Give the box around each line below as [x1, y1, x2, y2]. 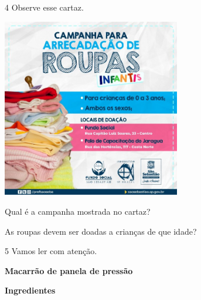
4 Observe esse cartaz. [5, 1, 84, 13]
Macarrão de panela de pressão [5, 264, 133, 276]
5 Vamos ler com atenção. [5, 245, 97, 257]
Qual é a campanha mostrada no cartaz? [5, 205, 151, 217]
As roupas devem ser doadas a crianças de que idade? [5, 225, 197, 237]
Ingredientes [5, 284, 56, 296]
